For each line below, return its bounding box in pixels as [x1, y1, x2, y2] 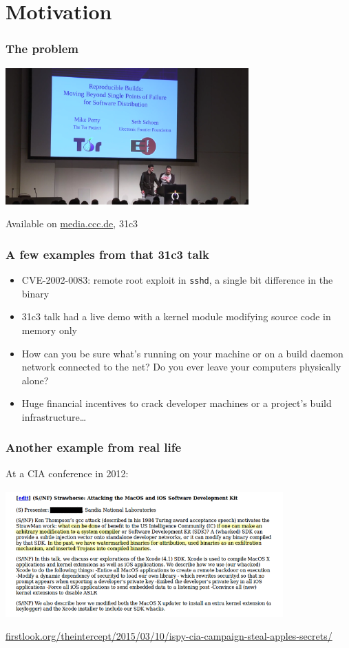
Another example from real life [6, 439, 182, 456]
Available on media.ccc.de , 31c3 [6, 216, 138, 231]
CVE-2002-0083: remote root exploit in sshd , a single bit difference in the [21, 273, 333, 287]
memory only [21, 322, 77, 337]
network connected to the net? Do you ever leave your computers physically [21, 359, 341, 374]
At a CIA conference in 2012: [6, 466, 129, 480]
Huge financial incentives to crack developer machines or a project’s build [21, 396, 332, 410]
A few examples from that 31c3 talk [6, 245, 209, 262]
